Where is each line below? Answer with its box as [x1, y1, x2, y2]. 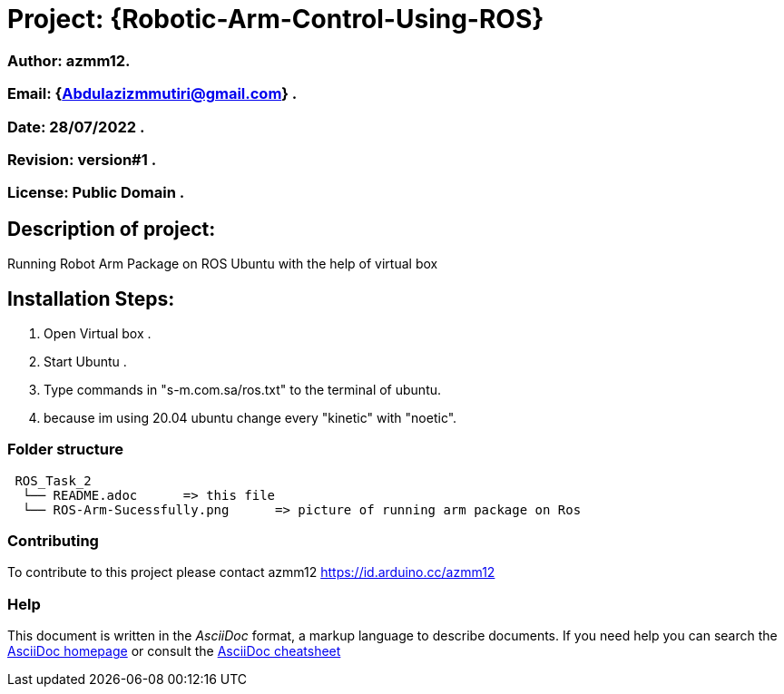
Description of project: [7, 217, 216, 240]
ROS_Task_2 [15, 473, 92, 488]
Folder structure [7, 440, 123, 459]
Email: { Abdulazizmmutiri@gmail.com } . [7, 84, 298, 103]
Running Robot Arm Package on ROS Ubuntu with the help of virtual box [7, 256, 438, 272]
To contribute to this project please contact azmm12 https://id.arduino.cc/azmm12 [7, 564, 495, 581]
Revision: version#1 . [7, 150, 157, 169]
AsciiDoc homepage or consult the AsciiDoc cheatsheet [7, 643, 341, 660]
